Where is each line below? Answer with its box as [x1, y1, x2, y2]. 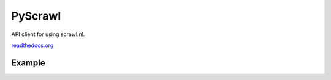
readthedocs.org [11, 42, 54, 49]
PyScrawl [11, 9, 61, 23]
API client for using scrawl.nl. [11, 31, 85, 38]
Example [11, 57, 45, 68]
